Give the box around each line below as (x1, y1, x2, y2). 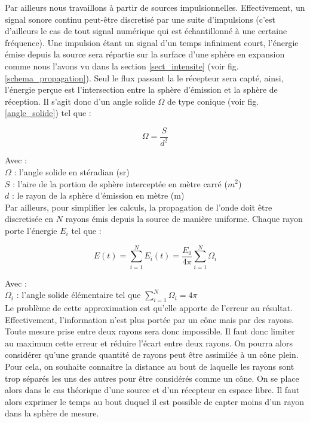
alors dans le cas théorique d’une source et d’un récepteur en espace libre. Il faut (5, 384, 300, 396)
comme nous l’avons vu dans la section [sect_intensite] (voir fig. (5, 59, 239, 72)
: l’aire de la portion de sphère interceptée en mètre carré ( (13, 177, 228, 190)
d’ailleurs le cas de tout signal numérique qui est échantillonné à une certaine (5, 25, 287, 37)
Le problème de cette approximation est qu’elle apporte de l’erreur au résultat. (5, 302, 293, 314)
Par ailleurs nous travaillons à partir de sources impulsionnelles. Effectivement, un (5, 1, 305, 13)
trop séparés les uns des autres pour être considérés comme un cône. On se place (5, 372, 299, 384)
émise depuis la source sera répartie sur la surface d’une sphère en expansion (5, 48, 285, 60)
